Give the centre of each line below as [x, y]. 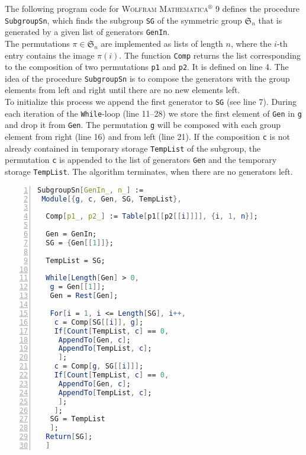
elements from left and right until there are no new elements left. [123, 90]
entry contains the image [50, 55]
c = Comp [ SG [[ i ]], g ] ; [99, 322]
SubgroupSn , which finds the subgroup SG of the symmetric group [123, 20]
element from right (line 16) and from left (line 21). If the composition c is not [147, 137]
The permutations [37, 43]
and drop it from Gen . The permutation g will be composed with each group [143, 125]
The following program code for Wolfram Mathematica [107, 8]
